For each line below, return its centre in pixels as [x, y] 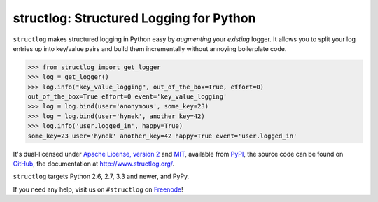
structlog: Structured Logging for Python [134, 18]
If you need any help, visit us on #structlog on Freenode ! [98, 189]
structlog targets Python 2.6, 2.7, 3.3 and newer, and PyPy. [101, 176]
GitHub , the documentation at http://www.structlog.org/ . [94, 164]
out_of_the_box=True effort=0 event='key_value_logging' [127, 97]
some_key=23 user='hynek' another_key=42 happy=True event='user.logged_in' [162, 136]
